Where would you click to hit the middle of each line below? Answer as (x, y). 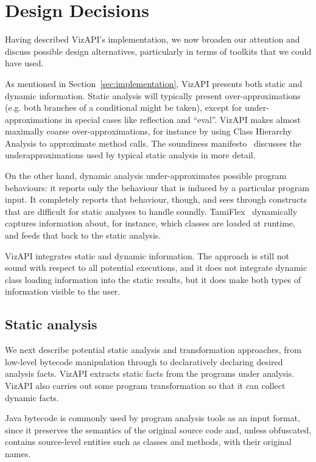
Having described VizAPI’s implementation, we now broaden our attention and (153, 39)
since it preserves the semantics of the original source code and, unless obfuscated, (158, 429)
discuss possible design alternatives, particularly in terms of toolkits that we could (158, 51)
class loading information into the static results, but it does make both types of (153, 279)
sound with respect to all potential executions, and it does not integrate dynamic (156, 268)
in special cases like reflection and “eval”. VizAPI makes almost (183, 119)
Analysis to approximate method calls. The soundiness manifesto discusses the (153, 143)
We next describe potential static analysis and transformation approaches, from (153, 350)
